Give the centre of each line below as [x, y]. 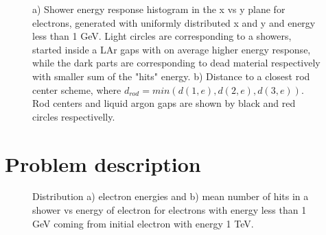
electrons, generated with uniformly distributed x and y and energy [174, 22]
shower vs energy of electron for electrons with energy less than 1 [170, 210]
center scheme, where [77, 89]
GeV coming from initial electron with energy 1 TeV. [143, 223]
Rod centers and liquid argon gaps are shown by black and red [164, 103]
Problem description [103, 163]
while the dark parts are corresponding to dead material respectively [176, 63]
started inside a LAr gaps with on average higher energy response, [172, 49]
